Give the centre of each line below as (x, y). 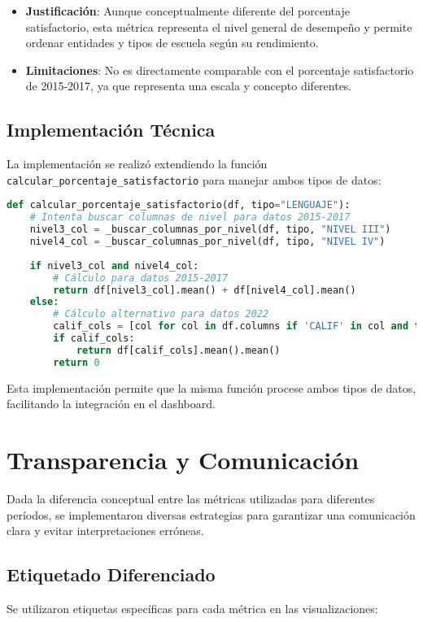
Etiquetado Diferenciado (111, 574)
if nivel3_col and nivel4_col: (114, 265)
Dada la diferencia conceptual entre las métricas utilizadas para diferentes (191, 498)
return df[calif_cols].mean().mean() (178, 350)
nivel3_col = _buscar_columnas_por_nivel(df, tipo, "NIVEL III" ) (210, 230)
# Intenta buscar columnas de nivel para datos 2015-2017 (190, 217)
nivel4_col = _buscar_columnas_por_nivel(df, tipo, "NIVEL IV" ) (207, 242)
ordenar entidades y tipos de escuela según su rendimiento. (172, 43)
